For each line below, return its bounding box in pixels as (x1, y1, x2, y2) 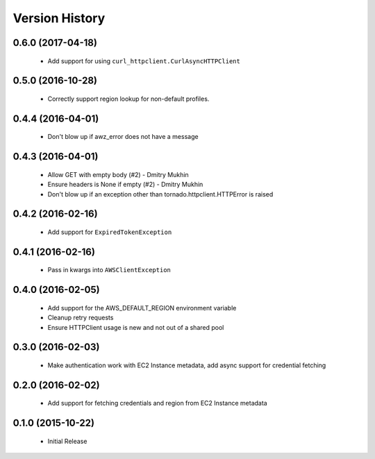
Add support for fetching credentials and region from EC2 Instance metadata (47, 399, 267, 408)
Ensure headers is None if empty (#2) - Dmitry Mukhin (47, 181, 203, 189)
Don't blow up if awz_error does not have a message (47, 133, 199, 141)
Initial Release (47, 437, 87, 445)
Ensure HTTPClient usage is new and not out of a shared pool (47, 323, 224, 331)
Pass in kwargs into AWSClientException (47, 266, 172, 274)
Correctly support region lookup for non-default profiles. (47, 94, 210, 103)
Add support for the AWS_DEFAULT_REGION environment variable (47, 303, 237, 312)
